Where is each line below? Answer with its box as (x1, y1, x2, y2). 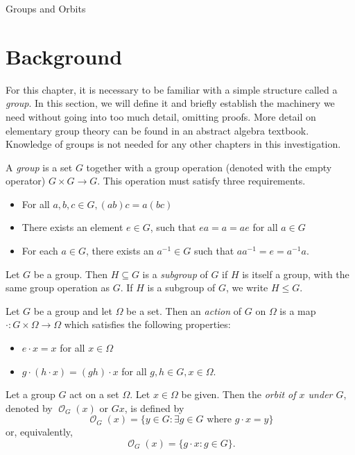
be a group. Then (33, 266, 107, 281)
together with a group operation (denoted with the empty (86, 160, 332, 174)
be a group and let (33, 303, 112, 318)
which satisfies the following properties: (64, 317, 231, 332)
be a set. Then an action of (126, 303, 242, 318)
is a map (279, 303, 316, 318)
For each (21, 243, 58, 258)
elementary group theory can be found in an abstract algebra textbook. (6, 123, 309, 137)
